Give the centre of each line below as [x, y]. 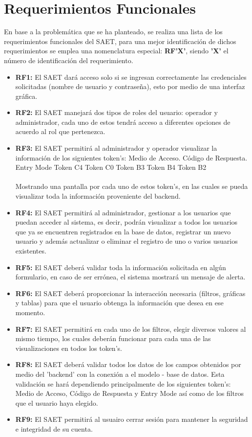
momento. [30, 312]
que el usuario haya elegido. [57, 402]
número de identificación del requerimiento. [69, 60]
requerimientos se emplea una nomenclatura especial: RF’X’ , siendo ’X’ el [116, 51]
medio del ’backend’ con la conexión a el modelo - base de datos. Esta [120, 374]
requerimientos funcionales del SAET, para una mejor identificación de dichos [120, 41]
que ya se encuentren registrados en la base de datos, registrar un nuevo [123, 231]
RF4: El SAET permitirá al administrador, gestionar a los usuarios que [123, 212]
